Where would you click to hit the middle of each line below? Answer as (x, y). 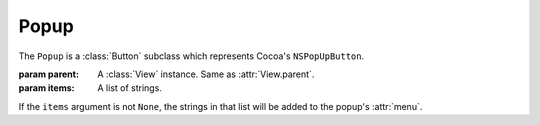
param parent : (49, 74)
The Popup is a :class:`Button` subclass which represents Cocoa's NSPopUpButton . (191, 56)
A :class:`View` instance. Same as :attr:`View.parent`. (206, 74)
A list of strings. (129, 88)
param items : (46, 88)
